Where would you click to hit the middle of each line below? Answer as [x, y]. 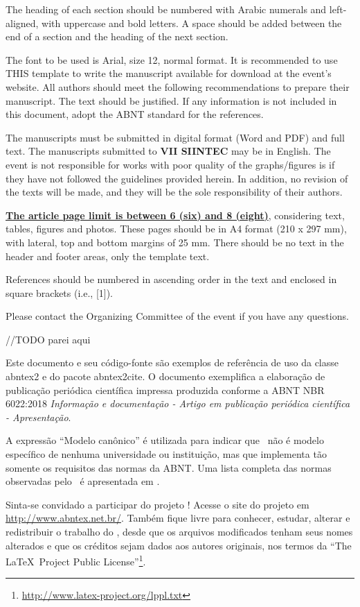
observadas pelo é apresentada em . [83, 481]
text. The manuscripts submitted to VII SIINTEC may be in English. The [168, 151]
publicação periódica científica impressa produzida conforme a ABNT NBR [165, 390]
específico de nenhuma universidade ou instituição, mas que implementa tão [166, 454]
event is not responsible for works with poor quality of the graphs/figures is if [170, 164]
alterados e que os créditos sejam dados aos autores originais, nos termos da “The [179, 545]
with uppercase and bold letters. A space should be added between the [192, 23]
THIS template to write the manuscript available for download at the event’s [169, 73]
